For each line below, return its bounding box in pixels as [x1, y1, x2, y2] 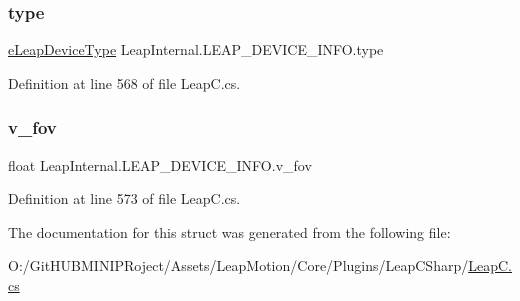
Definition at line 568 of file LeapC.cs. [8, 72, 241, 93]
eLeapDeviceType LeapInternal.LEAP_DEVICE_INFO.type [8, 39, 384, 60]
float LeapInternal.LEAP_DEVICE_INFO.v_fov [8, 154, 312, 175]
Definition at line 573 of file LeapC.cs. [8, 188, 241, 209]
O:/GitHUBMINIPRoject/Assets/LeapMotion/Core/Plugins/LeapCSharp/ [8, 255, 469, 276]
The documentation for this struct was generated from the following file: [8, 221, 451, 242]
